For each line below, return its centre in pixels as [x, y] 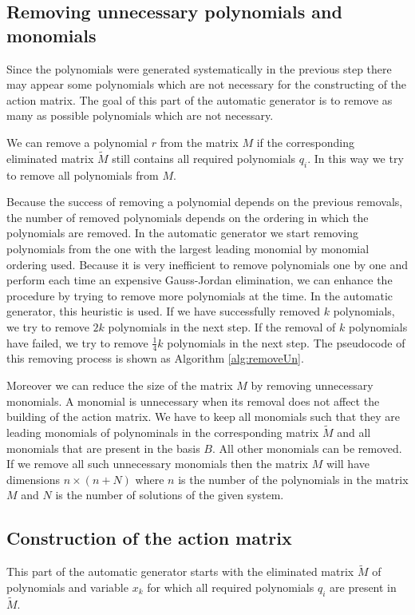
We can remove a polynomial [77, 142]
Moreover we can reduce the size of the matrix [120, 385]
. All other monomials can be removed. [307, 448]
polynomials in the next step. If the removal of [222, 326]
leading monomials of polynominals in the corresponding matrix [163, 432]
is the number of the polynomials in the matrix [293, 479]
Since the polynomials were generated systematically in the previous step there [199, 68]
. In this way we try [356, 158]
